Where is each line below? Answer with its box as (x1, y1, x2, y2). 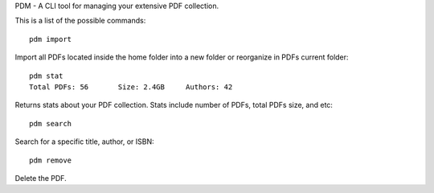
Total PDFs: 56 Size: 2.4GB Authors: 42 (29, 82, 233, 92)
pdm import (29, 35, 72, 43)
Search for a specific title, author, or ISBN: (14, 137, 154, 146)
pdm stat (29, 71, 63, 80)
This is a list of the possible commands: (14, 16, 146, 26)
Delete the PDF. (14, 173, 68, 183)
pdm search (29, 119, 72, 128)
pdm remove (29, 155, 72, 165)
